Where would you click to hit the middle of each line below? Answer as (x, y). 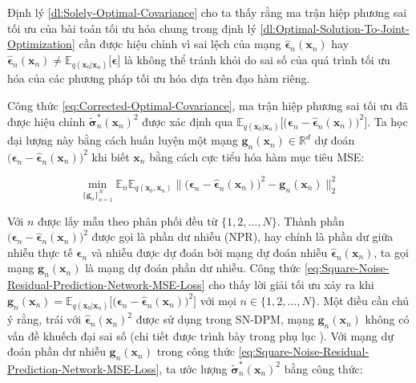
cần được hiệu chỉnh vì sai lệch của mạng (180, 44)
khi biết (111, 156)
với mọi (218, 300)
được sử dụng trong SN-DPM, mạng (225, 319)
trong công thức (196, 351)
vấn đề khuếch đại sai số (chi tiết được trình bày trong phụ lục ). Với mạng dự (201, 335)
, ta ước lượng (193, 368)
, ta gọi (391, 252)
